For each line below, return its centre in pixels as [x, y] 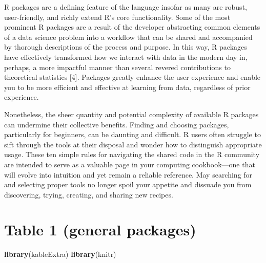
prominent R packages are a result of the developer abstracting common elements [132, 27]
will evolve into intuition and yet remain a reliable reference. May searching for [128, 174]
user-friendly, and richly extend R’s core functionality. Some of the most [117, 17]
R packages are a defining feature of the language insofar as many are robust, [126, 7]
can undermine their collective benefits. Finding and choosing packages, [117, 124]
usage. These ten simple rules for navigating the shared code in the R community [132, 154]
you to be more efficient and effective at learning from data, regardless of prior [127, 87]
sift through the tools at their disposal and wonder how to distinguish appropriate [133, 144]
